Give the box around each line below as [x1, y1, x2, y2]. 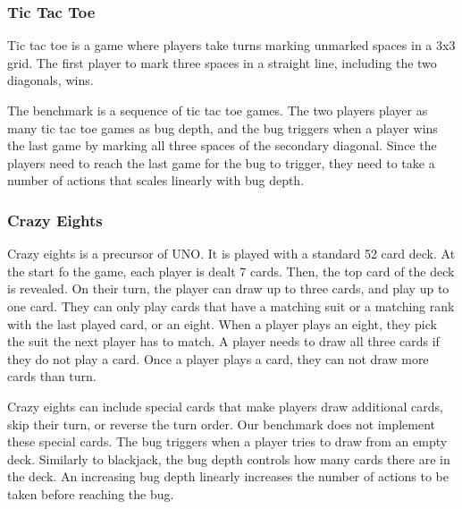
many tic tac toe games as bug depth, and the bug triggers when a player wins [7, 118, 438, 137]
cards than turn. [7, 367, 97, 386]
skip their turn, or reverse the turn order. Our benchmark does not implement [7, 414, 435, 433]
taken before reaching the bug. [7, 484, 174, 503]
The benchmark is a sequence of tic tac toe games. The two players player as [7, 101, 428, 119]
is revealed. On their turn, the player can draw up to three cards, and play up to [7, 279, 449, 298]
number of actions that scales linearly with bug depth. [7, 171, 305, 190]
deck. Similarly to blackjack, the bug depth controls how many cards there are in [7, 449, 450, 468]
